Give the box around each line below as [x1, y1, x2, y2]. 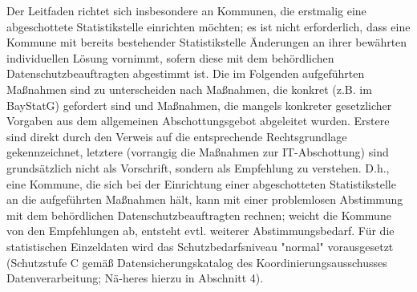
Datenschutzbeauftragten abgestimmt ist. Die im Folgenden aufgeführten [6, 65, 365, 82]
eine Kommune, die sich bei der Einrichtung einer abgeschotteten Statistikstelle [6, 175, 396, 192]
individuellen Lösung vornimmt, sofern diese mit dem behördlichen [6, 49, 334, 66]
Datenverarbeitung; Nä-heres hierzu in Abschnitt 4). [6, 270, 264, 286]
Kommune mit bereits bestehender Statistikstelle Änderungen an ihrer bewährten [6, 34, 407, 51]
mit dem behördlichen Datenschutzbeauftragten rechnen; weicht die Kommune [6, 206, 391, 223]
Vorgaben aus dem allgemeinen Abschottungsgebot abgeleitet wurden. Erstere [6, 112, 390, 129]
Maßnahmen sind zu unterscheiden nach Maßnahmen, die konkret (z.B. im [6, 80, 372, 97]
